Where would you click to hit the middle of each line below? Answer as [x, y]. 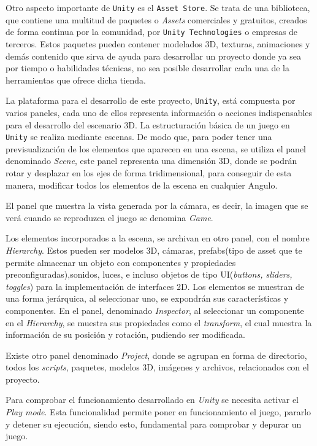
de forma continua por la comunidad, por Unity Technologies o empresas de [152, 32]
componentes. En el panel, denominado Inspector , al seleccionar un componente [155, 310]
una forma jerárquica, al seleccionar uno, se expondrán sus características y [147, 298]
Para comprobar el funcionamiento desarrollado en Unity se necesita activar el [152, 400]
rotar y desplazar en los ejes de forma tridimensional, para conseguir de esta [149, 172]
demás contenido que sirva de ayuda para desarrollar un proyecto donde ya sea [153, 56]
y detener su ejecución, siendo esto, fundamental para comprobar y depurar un [154, 424]
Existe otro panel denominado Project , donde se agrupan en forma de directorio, [156, 355]
